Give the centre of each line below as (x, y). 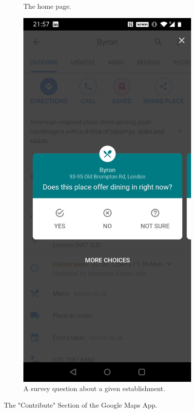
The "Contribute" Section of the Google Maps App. (81, 405)
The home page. (47, 6)
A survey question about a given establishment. (94, 388)
